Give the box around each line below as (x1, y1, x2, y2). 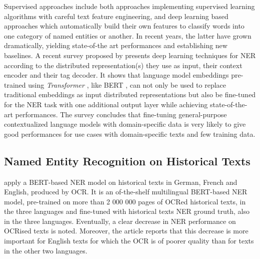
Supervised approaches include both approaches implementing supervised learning (4, 1, 255, 11)
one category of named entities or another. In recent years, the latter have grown (4, 30, 251, 41)
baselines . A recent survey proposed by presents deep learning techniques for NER (4, 50, 256, 60)
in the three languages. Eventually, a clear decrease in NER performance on (4, 215, 236, 226)
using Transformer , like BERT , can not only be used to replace (28, 79, 226, 90)
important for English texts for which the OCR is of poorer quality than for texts (4, 235, 254, 246)
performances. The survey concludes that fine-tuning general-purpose (15, 109, 227, 119)
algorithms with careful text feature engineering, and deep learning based (4, 11, 228, 21)
